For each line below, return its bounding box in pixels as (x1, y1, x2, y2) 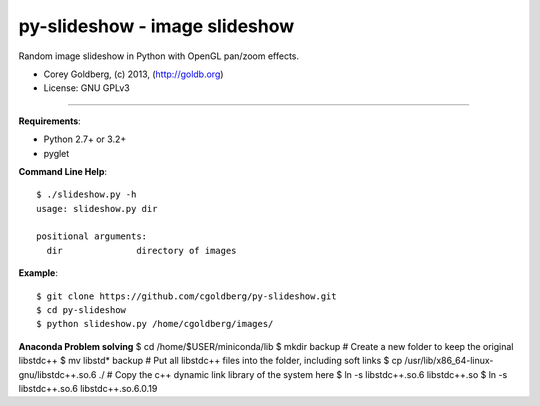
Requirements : (18, 115, 82, 127)
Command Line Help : (18, 165, 108, 177)
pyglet (43, 147, 70, 159)
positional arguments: (36, 231, 148, 242)
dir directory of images (46, 245, 237, 256)
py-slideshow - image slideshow (18, 15, 295, 37)
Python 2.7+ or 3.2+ (43, 133, 127, 145)
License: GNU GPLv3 (43, 82, 130, 94)
